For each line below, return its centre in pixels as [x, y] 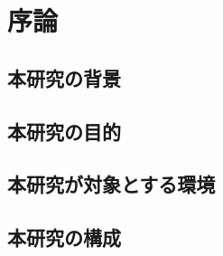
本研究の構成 [64, 237]
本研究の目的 [64, 131]
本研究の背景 [64, 77]
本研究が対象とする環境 [111, 184]
